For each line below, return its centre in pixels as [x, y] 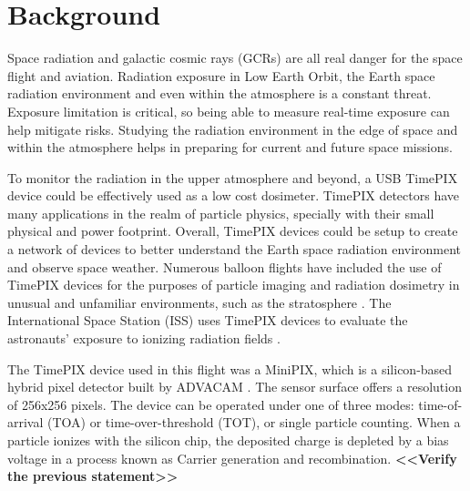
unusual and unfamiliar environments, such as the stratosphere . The [199, 302]
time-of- [440, 404]
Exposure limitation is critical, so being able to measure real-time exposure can [229, 111]
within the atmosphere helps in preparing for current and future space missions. [230, 147]
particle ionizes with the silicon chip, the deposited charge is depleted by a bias [228, 440]
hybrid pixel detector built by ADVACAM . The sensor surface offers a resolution [235, 387]
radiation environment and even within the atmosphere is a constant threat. [220, 93]
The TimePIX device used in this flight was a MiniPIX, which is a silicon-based [230, 368]
